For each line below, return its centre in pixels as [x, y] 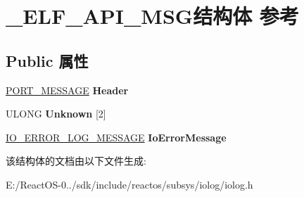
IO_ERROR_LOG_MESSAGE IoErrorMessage [116, 137]
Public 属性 [47, 60]
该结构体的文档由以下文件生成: [76, 161]
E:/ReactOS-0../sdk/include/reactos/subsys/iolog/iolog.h [129, 184]
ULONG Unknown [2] [56, 114]
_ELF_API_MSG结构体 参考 [152, 16]
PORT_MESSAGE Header [67, 90]
